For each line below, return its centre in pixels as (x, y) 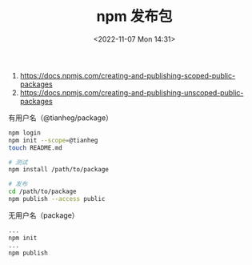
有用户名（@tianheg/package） (61, 118)
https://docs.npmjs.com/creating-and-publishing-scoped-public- (128, 75)
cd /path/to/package (43, 192)
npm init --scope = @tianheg (53, 140)
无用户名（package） (44, 215)
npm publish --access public (57, 199)
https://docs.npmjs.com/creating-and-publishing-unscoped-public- (132, 92)
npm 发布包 (134, 16)
